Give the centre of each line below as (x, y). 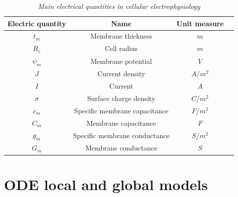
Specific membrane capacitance (121, 110)
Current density (121, 74)
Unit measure (200, 23)
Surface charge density (121, 98)
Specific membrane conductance (121, 135)
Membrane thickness (121, 36)
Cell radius (121, 48)
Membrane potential (121, 61)
